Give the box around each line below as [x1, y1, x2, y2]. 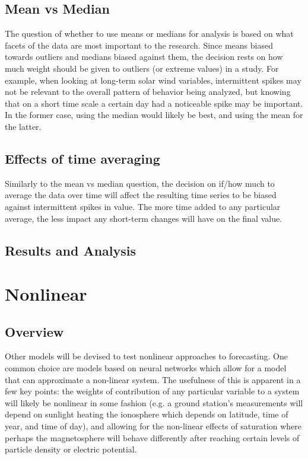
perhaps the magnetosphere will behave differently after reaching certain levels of [5, 431, 300, 444]
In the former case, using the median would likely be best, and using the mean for [5, 109, 303, 121]
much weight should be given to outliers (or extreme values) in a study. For [5, 62, 279, 74]
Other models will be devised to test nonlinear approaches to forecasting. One [5, 350, 288, 362]
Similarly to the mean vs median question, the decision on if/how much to [5, 177, 275, 189]
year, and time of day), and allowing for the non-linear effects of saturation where [5, 420, 302, 432]
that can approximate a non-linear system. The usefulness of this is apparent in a [5, 373, 301, 385]
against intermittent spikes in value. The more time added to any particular [5, 200, 281, 212]
